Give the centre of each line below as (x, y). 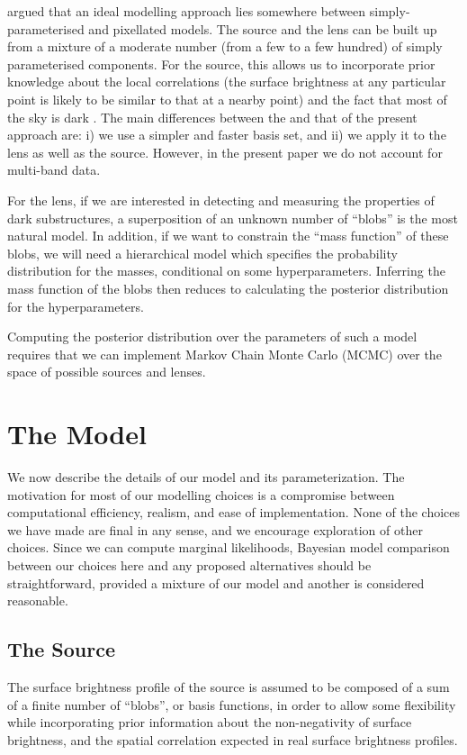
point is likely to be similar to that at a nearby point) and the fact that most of (227, 99)
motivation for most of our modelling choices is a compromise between (201, 494)
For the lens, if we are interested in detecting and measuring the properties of (221, 200)
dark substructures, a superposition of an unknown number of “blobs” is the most (233, 218)
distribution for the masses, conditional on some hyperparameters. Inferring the (226, 271)
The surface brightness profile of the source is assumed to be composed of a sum (229, 686)
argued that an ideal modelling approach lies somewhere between (187, 11)
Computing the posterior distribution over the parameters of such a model (212, 337)
